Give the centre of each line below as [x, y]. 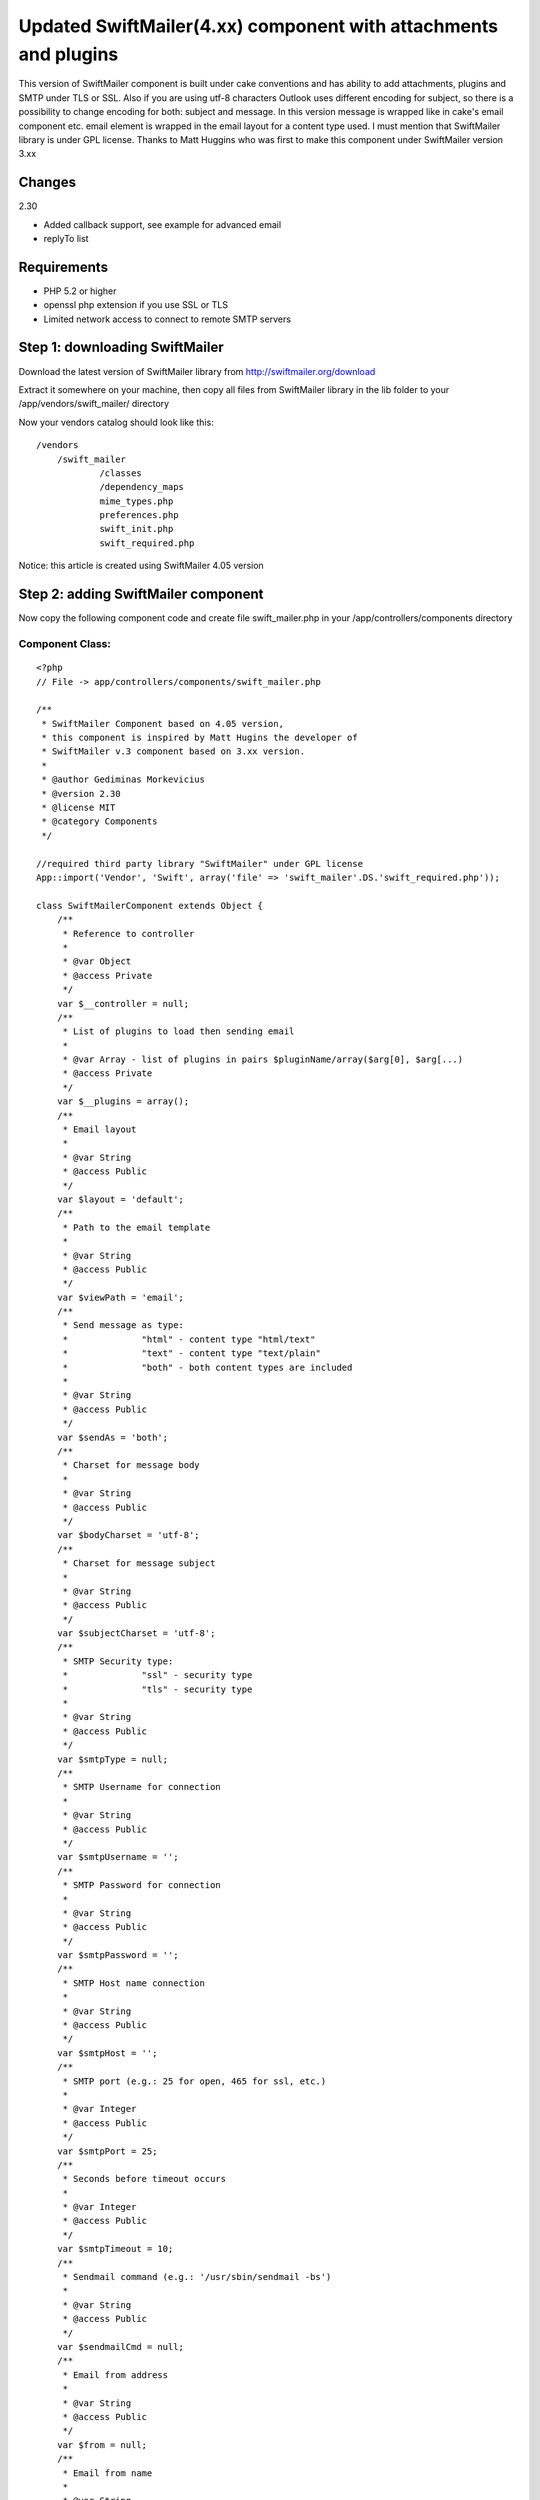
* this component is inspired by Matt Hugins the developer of [200, 738]
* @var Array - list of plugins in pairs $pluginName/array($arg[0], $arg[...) [263, 1059]
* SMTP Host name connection [133, 1983]
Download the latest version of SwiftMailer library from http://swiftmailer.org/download [197, 371]
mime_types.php [136, 501]
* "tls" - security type [157, 1689]
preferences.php [139, 515]
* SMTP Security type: [118, 1661]
